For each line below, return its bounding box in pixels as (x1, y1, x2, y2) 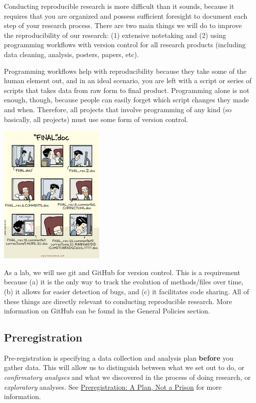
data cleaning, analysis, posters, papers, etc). (4, 49, 139, 59)
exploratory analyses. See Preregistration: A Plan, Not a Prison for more (4, 381, 222, 392)
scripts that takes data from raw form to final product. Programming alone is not (4, 85, 250, 95)
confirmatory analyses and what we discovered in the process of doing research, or (4, 372, 251, 382)
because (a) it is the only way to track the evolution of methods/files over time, (4, 277, 244, 287)
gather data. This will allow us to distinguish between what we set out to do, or (4, 362, 245, 372)
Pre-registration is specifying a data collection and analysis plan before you (4, 352, 233, 363)
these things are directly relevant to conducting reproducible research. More (4, 296, 232, 306)
